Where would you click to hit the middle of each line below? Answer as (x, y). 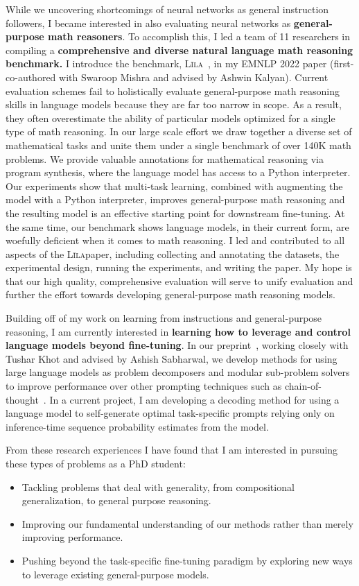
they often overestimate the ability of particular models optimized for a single (170, 118)
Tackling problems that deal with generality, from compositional (158, 486)
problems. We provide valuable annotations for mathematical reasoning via (165, 158)
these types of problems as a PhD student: (96, 463)
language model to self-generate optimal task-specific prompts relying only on (170, 413)
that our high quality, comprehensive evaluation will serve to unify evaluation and (179, 281)
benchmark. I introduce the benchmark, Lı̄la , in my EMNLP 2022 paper (166, 63)
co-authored (31, 77)
